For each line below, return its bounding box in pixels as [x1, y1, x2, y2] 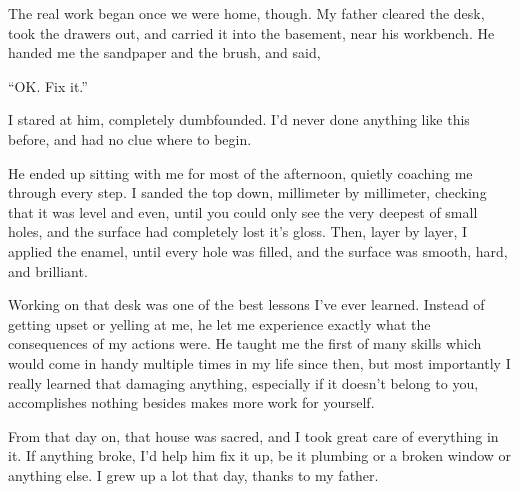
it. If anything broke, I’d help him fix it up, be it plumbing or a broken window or [8, 445, 512, 466]
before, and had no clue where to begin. [8, 128, 252, 149]
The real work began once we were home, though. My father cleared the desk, [8, 3, 485, 23]
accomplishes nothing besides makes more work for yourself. [8, 392, 375, 413]
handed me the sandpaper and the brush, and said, [8, 42, 321, 63]
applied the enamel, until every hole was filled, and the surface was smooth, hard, [8, 240, 508, 261]
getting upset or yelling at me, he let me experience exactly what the [8, 313, 431, 334]
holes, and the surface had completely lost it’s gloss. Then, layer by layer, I [8, 221, 468, 242]
